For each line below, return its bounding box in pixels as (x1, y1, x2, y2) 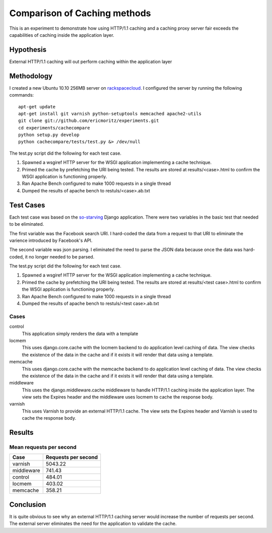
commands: (9, 92, 34, 98)
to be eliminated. (9, 221, 44, 227)
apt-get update (18, 104, 56, 109)
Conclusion (9, 500, 46, 509)
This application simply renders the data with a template (22, 330, 139, 337)
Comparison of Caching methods (9, 8, 151, 19)
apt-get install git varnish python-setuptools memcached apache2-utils (18, 111, 201, 116)
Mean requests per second (9, 444, 77, 451)
